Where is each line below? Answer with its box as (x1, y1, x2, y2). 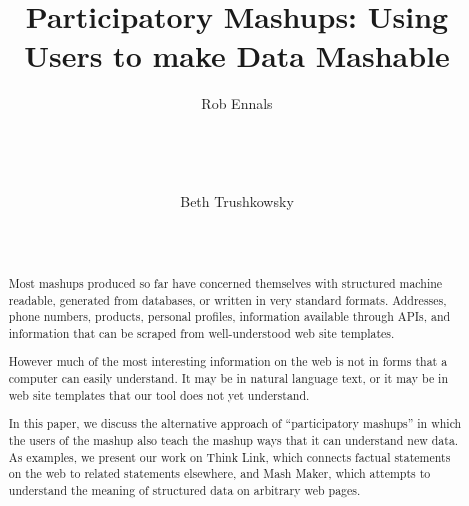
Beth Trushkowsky (180, 191, 294, 212)
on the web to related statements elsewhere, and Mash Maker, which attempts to (8, 465, 431, 482)
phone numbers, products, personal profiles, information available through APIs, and (8, 308, 451, 325)
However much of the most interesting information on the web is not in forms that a (8, 353, 448, 370)
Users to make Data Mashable (24, 35, 450, 76)
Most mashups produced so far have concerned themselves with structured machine (8, 274, 443, 291)
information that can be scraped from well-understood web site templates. (8, 324, 395, 341)
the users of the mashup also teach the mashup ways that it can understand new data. (8, 431, 459, 448)
